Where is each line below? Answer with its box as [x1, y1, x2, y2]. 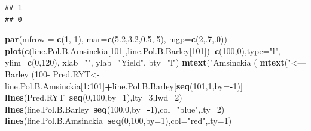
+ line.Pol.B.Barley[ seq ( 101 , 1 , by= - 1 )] [105, 79, 243, 92]
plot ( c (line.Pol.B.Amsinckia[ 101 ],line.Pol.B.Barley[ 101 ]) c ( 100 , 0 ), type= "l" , [5, 44, 280, 57]
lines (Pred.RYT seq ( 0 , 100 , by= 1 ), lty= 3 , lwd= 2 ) [5, 91, 182, 104]
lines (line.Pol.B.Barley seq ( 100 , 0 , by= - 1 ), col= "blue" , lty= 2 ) [5, 102, 225, 115]
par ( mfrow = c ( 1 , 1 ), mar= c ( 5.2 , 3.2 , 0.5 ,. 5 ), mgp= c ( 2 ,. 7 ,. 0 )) [5, 33, 227, 45]
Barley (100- [5, 67, 50, 80]
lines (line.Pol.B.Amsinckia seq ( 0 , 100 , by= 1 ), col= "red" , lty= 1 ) [5, 114, 232, 127]
